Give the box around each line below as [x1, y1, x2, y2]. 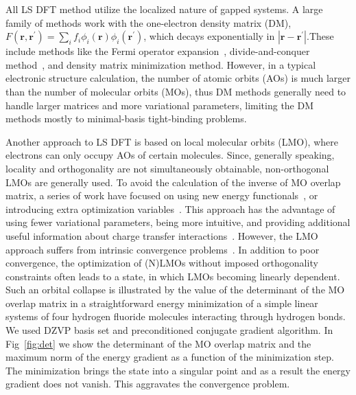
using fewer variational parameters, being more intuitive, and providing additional [5, 215, 351, 229]
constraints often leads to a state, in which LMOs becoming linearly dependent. [5, 269, 340, 283]
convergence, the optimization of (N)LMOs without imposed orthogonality [5, 256, 318, 270]
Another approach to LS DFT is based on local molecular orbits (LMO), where [5, 134, 338, 148]
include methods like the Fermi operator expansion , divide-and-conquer [5, 44, 310, 58]
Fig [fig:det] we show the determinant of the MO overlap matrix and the [5, 336, 311, 350]
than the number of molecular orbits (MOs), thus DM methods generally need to [5, 84, 346, 98]
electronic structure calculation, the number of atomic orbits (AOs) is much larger [5, 71, 351, 85]
